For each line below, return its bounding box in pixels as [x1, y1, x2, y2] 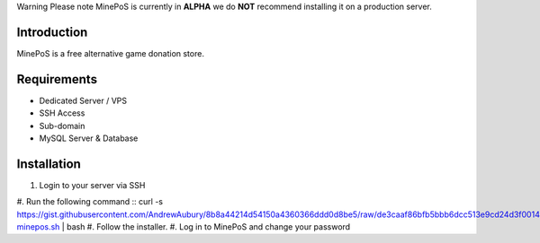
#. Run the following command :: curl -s [16, 196, 164, 207]
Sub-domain [39, 120, 85, 131]
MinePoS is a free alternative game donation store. [16, 48, 204, 58]
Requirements [16, 72, 98, 87]
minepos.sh [16, 221, 60, 232]
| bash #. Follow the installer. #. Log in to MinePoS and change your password [61, 221, 351, 232]
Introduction [16, 24, 88, 39]
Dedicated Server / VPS [39, 95, 128, 106]
